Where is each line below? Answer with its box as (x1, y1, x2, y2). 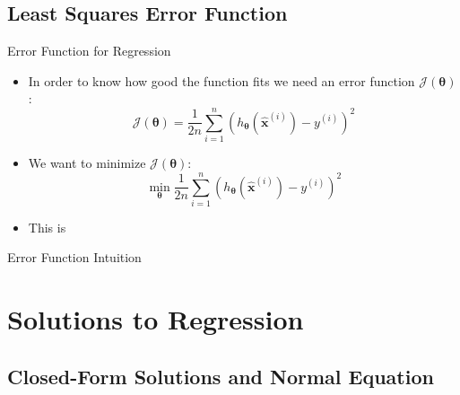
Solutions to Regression (7, 301, 304, 338)
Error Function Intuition (7, 248, 142, 267)
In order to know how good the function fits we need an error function (28, 71, 415, 90)
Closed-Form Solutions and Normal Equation (7, 362, 434, 390)
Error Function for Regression (7, 41, 171, 60)
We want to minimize (28, 154, 146, 172)
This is (28, 217, 66, 236)
